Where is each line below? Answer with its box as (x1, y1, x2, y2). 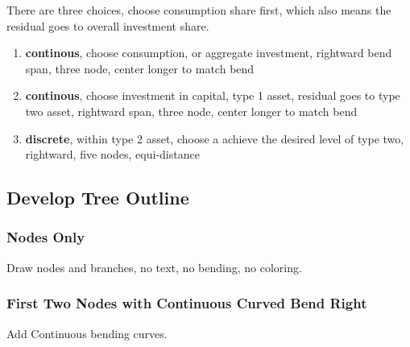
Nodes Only (6, 227, 85, 247)
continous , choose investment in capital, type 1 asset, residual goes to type (25, 87, 400, 104)
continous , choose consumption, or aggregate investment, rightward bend (25, 44, 392, 61)
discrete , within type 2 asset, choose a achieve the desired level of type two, (25, 130, 404, 147)
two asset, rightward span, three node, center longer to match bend (25, 102, 358, 119)
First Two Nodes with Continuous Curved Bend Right (6, 293, 367, 313)
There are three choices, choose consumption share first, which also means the (6, 2, 391, 18)
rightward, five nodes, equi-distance (25, 146, 200, 163)
